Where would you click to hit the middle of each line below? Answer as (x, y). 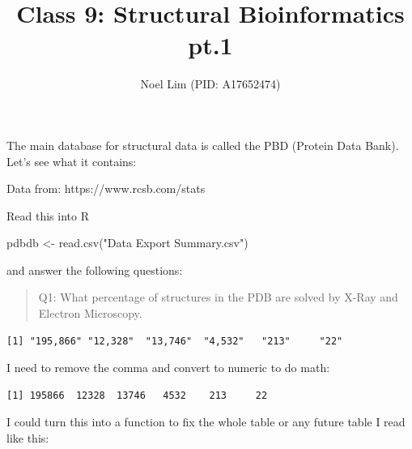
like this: (28, 438)
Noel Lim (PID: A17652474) (210, 84)
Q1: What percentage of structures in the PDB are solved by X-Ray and (218, 297)
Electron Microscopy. (90, 313)
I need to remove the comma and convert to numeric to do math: (168, 368)
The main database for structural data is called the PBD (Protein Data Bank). (203, 145)
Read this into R (48, 215)
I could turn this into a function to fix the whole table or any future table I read (206, 422)
